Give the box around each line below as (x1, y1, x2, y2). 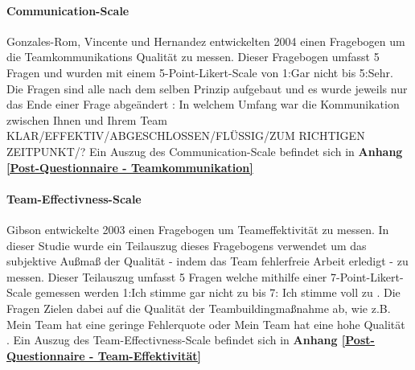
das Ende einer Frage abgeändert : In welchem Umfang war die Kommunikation (6, 96, 400, 113)
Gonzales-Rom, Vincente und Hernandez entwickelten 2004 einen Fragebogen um (6, 32, 405, 49)
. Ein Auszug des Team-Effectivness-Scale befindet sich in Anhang (6, 331, 338, 348)
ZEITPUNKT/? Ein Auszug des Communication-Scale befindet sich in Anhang (6, 142, 403, 159)
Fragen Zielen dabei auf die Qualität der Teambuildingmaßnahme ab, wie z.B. (6, 299, 391, 316)
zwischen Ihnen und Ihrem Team (6, 111, 167, 128)
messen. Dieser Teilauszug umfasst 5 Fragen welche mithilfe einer (6, 268, 327, 285)
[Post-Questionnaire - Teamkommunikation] (6, 158, 253, 175)
